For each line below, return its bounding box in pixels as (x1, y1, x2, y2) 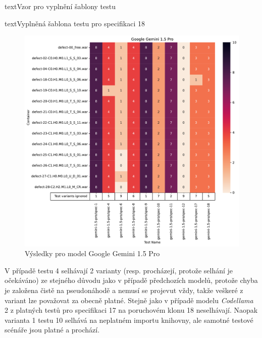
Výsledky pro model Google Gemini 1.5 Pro (25, 248, 160, 259)
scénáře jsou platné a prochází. (5, 324, 100, 335)
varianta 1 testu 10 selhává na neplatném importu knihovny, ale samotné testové (5, 314, 253, 325)
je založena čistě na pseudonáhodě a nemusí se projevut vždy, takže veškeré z (5, 284, 243, 295)
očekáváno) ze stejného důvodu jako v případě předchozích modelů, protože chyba (5, 275, 258, 285)
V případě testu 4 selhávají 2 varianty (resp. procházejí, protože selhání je (5, 265, 233, 275)
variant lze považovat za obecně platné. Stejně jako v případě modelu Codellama (5, 295, 253, 305)
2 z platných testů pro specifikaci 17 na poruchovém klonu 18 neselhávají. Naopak (5, 305, 258, 315)
